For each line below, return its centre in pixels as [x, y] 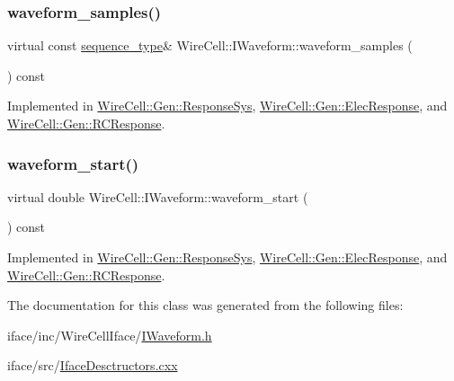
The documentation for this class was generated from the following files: [205, 305]
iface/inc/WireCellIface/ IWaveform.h [110, 335]
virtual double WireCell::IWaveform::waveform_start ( [158, 196]
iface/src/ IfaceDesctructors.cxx [93, 365]
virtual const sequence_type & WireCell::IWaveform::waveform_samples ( [210, 45]
